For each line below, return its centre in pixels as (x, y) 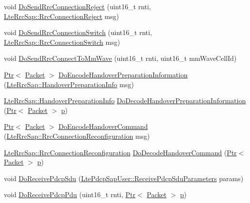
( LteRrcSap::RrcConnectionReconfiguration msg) (77, 136)
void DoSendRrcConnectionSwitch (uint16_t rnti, (78, 32)
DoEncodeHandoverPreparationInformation (123, 74)
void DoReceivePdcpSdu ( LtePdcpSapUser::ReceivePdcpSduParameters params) (124, 178)
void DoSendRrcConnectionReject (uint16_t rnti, (77, 6)
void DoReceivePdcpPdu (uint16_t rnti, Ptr (70, 194)
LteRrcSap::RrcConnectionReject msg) (61, 16)
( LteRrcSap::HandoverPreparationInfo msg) (69, 84)
